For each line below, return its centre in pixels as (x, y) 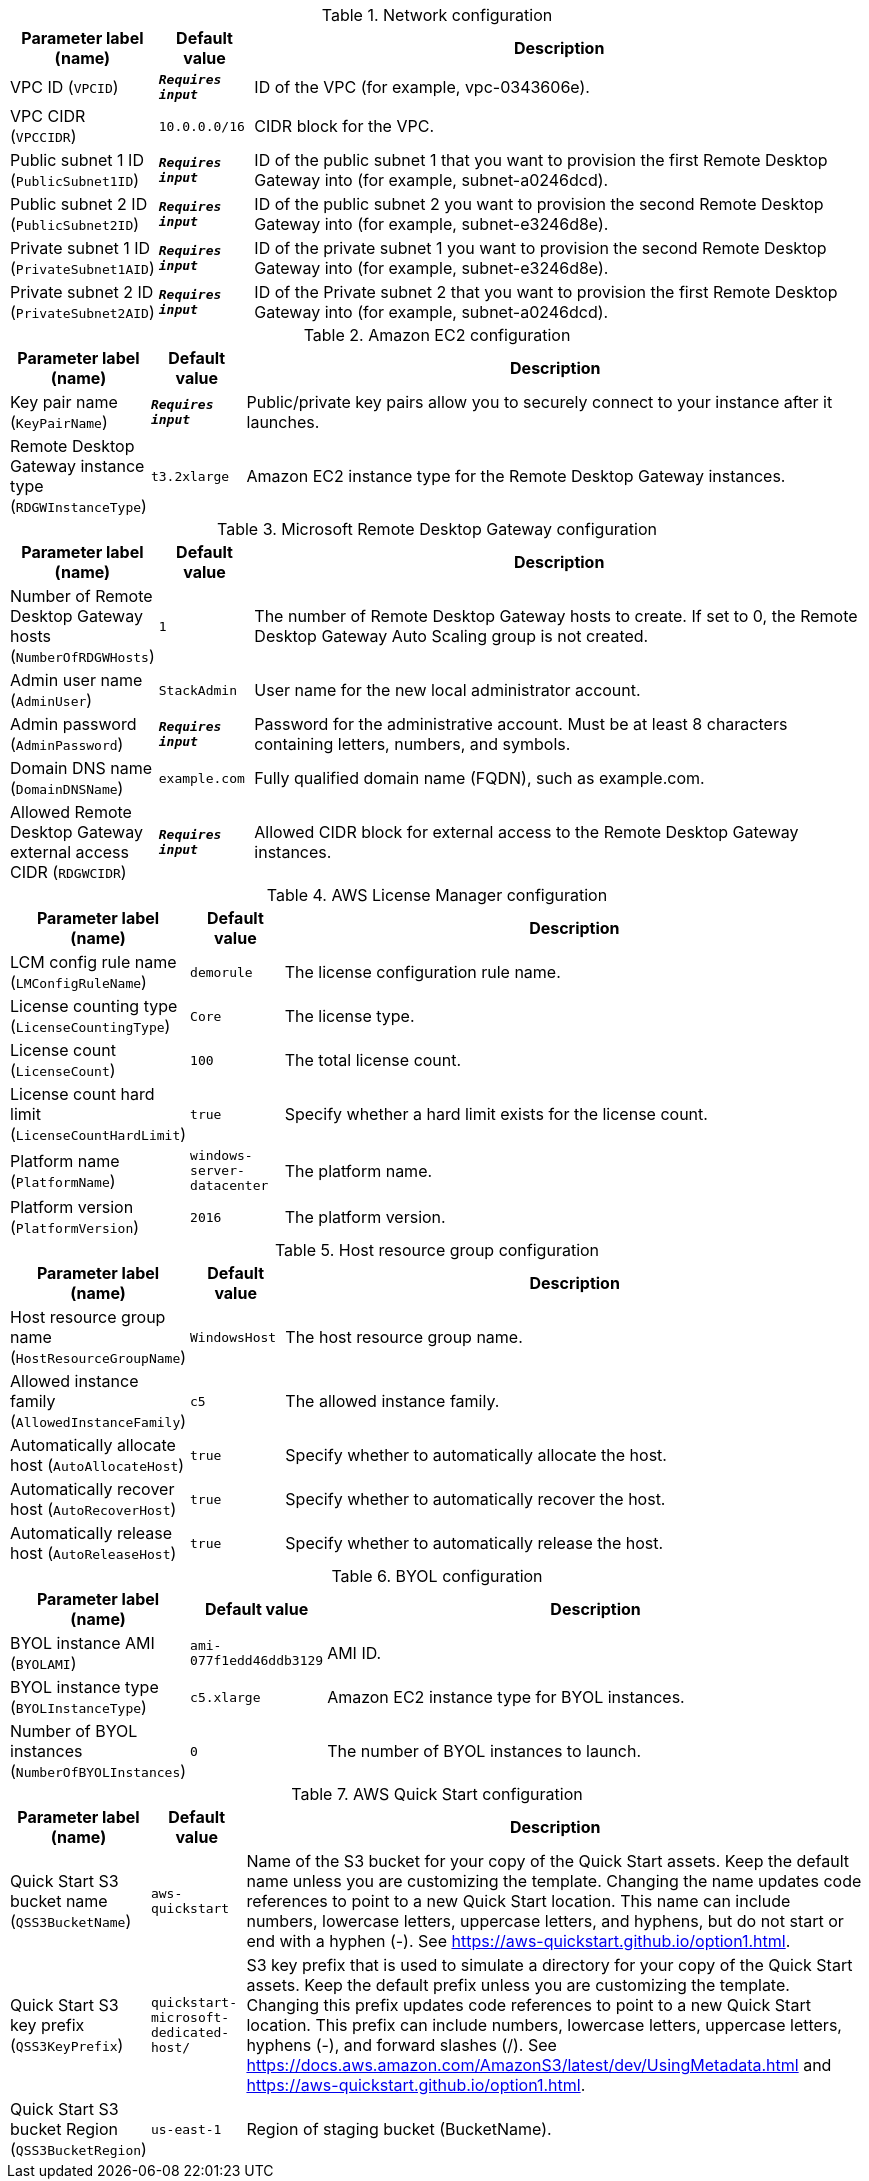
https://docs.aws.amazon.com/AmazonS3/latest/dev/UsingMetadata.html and (539, 2065)
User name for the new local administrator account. (447, 690)
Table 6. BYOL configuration (437, 1576)
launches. (283, 422)
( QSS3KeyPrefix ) (67, 2045)
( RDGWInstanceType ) (78, 506)
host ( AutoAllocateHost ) (97, 1465)
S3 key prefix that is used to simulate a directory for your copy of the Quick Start (549, 1965)
